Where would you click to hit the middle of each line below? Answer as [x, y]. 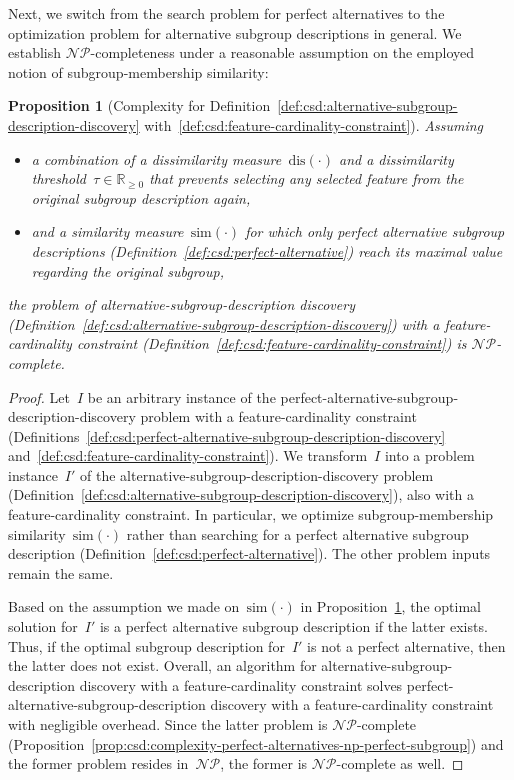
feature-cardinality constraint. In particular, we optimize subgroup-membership [251, 514]
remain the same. [61, 572]
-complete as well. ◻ [400, 763]
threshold [59, 178]
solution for [43, 626]
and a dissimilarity [396, 158]
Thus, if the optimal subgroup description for [146, 645]
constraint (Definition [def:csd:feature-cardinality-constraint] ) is [271, 343]
